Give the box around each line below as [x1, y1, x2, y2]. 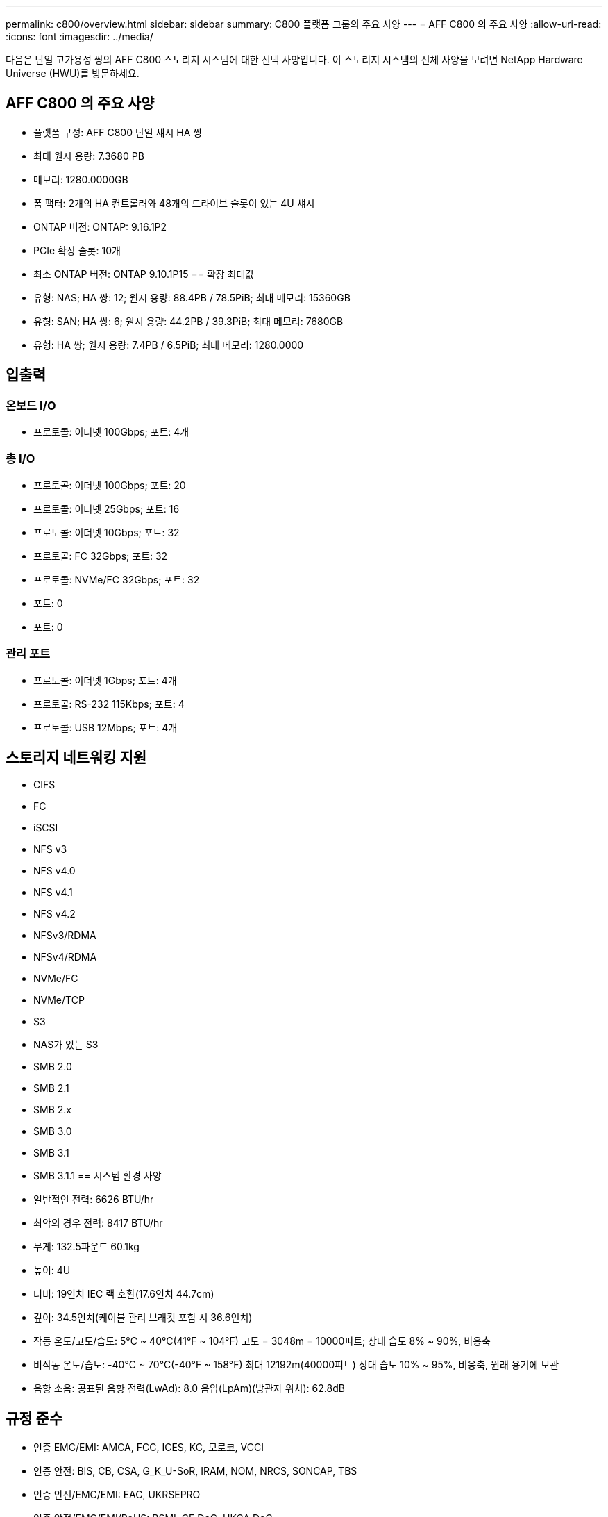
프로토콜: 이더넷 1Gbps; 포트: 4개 [33, 674, 177, 686]
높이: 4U [33, 1264, 71, 1277]
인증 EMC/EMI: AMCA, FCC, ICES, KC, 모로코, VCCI [33, 1441, 264, 1454]
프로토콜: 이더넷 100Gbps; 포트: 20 [33, 479, 186, 491]
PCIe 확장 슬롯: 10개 [33, 244, 121, 256]
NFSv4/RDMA [33, 951, 97, 963]
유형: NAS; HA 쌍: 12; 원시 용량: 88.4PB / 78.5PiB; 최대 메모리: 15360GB [33, 291, 351, 304]
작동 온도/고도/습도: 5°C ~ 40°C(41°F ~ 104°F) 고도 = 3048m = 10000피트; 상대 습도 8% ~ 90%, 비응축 [33, 1335, 491, 1348]
